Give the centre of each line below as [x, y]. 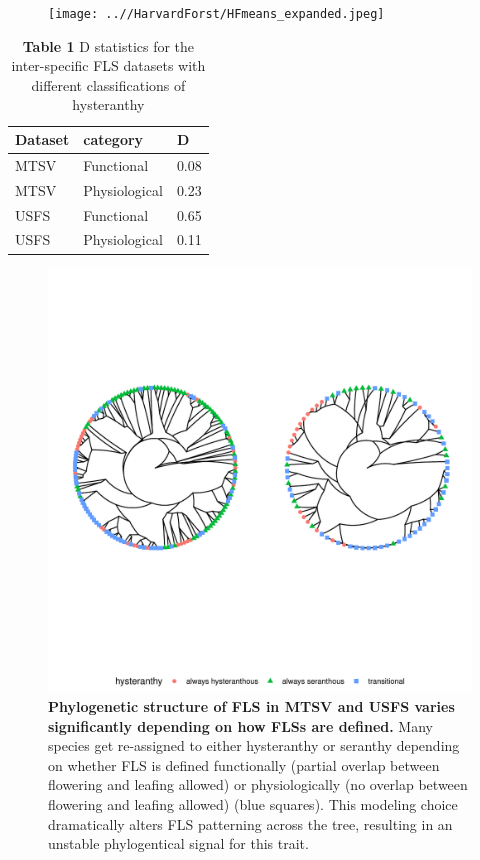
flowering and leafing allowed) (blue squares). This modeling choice [253, 804]
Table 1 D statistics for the [108, 45]
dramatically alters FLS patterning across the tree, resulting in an [250, 823]
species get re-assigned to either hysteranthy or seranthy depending [254, 745]
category [113, 139]
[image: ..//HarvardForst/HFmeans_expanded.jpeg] [216, 14]
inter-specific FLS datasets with [108, 65]
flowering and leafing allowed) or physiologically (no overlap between [258, 784]
